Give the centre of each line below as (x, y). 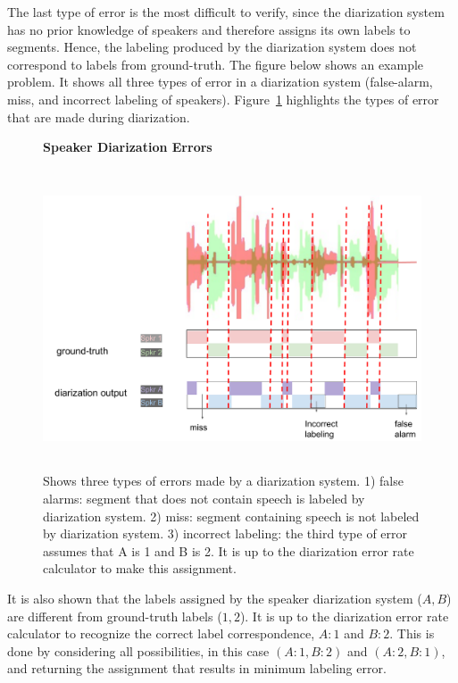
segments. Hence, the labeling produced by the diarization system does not (212, 47)
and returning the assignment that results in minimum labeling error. (197, 668)
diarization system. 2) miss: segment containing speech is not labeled (231, 516)
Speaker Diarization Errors (128, 147)
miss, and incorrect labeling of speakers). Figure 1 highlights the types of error (223, 99)
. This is (412, 633)
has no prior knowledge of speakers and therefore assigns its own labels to (209, 29)
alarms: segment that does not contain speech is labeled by (204, 498)
